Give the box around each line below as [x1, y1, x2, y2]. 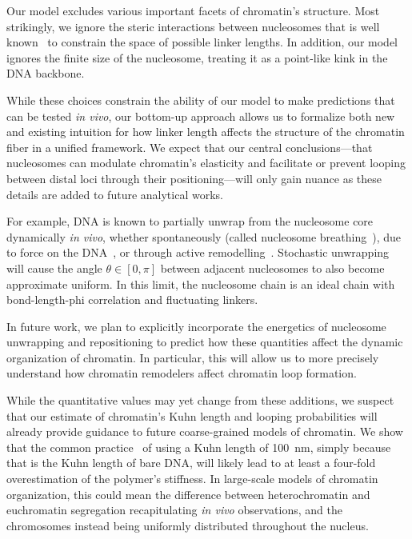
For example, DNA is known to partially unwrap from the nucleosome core [6, 213, 374, 230]
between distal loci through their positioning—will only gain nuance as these [6, 170, 382, 186]
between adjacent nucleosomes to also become [160, 259, 385, 276]
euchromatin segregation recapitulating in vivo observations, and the [6, 501, 342, 518]
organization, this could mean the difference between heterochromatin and [6, 485, 370, 502]
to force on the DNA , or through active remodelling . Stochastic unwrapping [6, 244, 390, 261]
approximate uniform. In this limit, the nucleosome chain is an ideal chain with [6, 275, 395, 292]
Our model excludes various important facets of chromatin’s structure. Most [6, 2, 380, 18]
